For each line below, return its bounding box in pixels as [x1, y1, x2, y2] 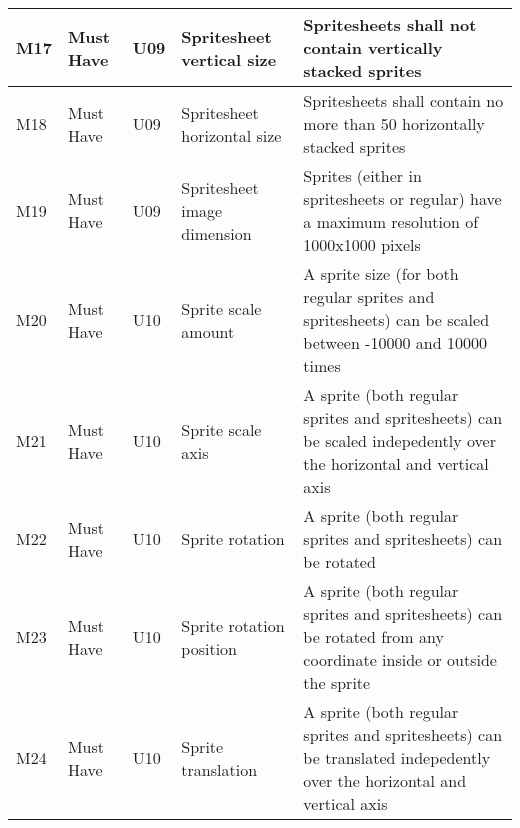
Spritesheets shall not [303, 13, 477, 36]
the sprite [303, 671, 371, 694]
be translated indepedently [303, 746, 491, 769]
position [181, 636, 237, 660]
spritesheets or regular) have [303, 187, 502, 210]
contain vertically [303, 36, 443, 59]
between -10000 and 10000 [303, 331, 487, 354]
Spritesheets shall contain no [303, 89, 504, 112]
